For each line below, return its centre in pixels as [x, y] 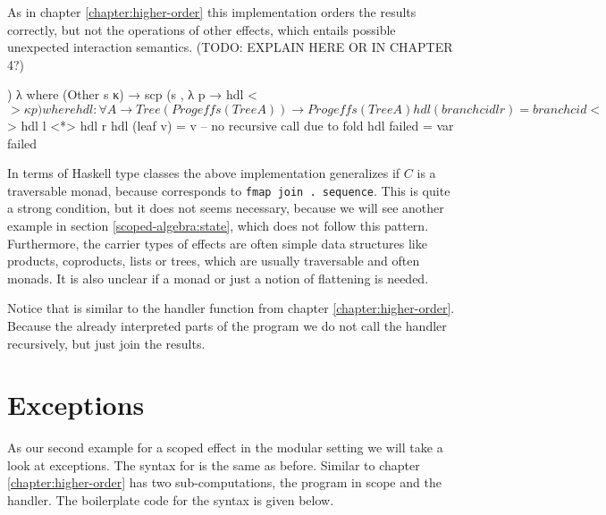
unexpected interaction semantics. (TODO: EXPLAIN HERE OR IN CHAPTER [230, 47]
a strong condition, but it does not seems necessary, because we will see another [226, 208]
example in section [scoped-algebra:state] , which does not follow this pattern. [218, 225]
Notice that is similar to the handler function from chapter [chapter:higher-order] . [231, 308]
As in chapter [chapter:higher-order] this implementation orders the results [212, 12]
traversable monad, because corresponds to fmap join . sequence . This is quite [229, 190]
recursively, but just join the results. [106, 343]
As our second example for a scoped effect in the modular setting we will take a [225, 447]
